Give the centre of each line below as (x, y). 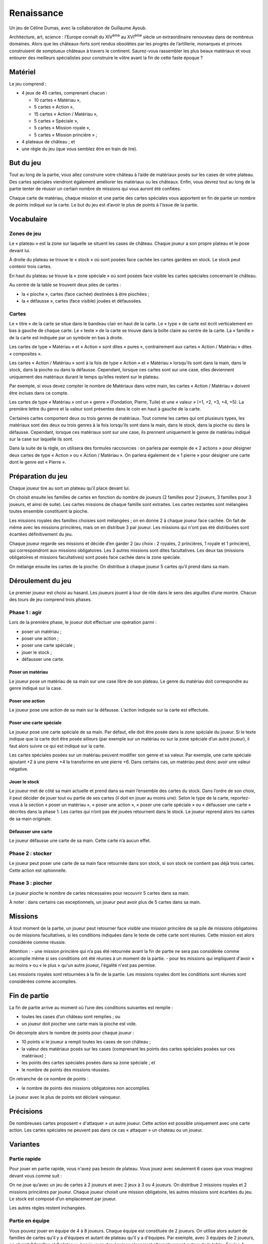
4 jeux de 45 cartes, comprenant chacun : (65, 93)
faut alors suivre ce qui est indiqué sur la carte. (57, 746)
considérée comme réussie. (38, 942)
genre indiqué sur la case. (36, 688)
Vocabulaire (28, 219)
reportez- (240, 798)
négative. (19, 769)
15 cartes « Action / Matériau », (66, 114)
